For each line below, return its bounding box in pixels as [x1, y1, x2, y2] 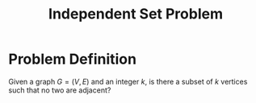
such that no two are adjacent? [8, 85, 111, 95]
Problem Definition [8, 50, 137, 68]
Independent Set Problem [48, 5, 224, 23]
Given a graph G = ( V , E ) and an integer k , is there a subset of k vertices [8, 76, 248, 86]
